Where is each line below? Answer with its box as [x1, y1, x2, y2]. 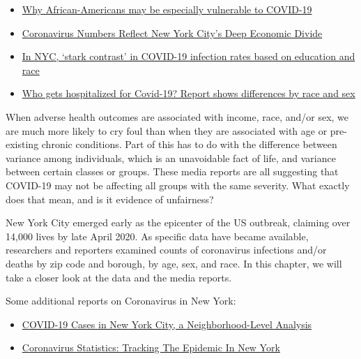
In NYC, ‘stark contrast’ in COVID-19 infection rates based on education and [22, 49, 355, 64]
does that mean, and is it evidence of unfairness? [6, 191, 214, 206]
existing [6, 137, 39, 152]
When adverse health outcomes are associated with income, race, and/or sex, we [6, 109, 349, 124]
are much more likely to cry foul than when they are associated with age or [6, 123, 328, 138]
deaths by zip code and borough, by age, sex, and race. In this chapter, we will [6, 256, 342, 270]
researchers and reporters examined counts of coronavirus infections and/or [6, 242, 327, 257]
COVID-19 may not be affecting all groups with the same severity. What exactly [6, 177, 350, 192]
